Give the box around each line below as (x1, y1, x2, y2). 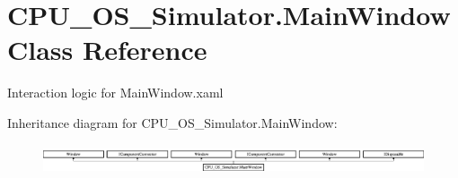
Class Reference (7, 31, 207, 68)
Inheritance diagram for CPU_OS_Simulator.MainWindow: (7, 113, 338, 131)
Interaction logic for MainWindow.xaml (7, 83, 224, 102)
